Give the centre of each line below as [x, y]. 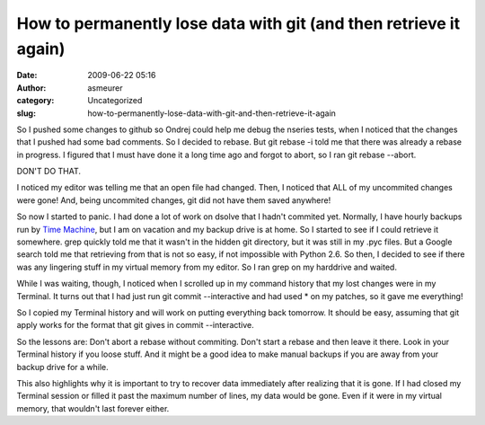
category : [35, 101]
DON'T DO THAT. [48, 172]
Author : [31, 88]
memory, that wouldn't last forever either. [93, 408]
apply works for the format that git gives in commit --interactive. [136, 325]
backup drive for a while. [62, 367]
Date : [27, 75]
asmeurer [105, 88]
